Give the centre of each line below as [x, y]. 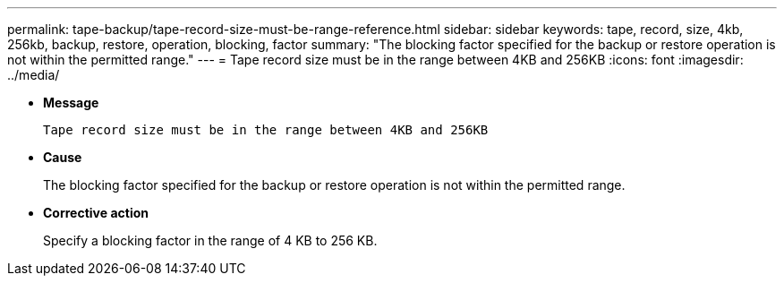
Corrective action [96, 213]
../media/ [34, 75]
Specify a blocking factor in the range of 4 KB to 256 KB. [210, 240]
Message [71, 103]
